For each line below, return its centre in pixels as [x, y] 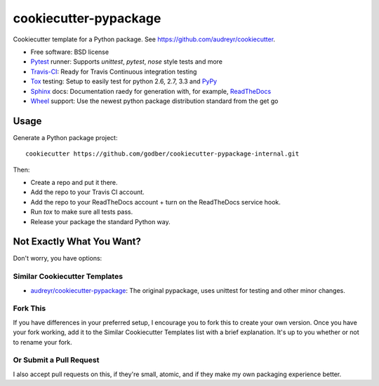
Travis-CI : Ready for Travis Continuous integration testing [114, 71]
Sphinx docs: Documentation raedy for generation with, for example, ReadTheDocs [151, 91]
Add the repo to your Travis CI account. [88, 192]
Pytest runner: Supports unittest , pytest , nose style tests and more [126, 62]
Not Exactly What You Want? [77, 242]
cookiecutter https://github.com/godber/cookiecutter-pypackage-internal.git [162, 154]
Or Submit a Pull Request [56, 360]
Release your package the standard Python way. [101, 221]
